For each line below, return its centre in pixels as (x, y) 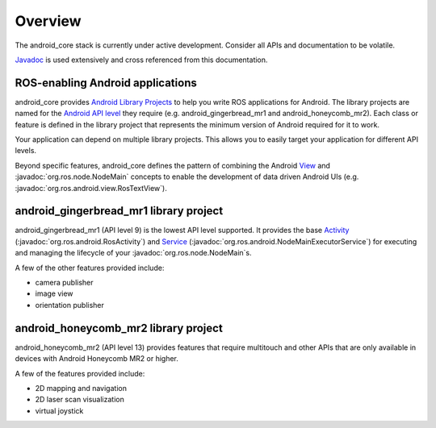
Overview (48, 21)
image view (54, 293)
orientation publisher (70, 305)
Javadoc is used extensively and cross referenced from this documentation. (141, 60)
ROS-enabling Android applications (106, 83)
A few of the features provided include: (80, 373)
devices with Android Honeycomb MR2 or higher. (97, 359)
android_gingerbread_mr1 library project (119, 211)
